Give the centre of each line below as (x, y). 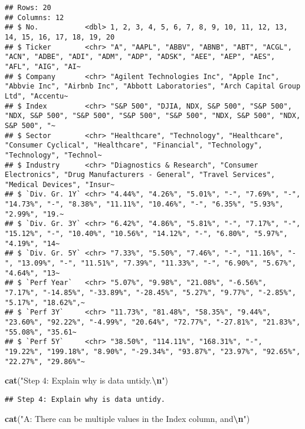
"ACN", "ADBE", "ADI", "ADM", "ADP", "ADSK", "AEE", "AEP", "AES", (140, 57)
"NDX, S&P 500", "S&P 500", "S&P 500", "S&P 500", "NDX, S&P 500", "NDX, (153, 116)
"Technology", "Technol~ (53, 155)
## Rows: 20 (28, 8)
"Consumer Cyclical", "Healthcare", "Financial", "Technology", (134, 145)
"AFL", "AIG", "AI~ (43, 66)
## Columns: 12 (35, 17)
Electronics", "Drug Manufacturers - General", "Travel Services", (140, 175)
